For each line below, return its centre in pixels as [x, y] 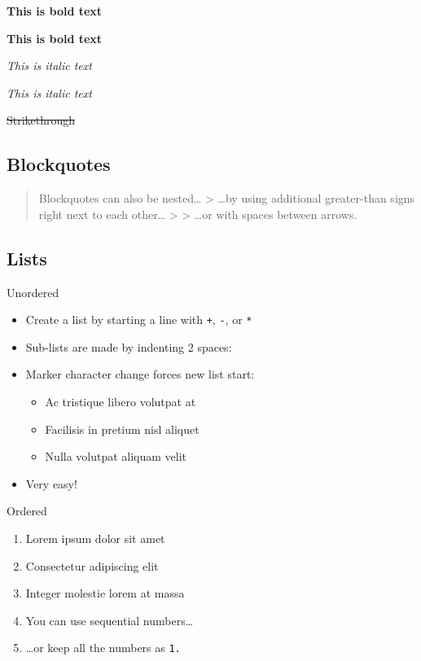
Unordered [33, 292]
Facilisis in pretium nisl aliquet [122, 429]
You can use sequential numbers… [110, 620]
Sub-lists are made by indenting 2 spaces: [129, 346]
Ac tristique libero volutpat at [121, 401]
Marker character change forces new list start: [140, 374]
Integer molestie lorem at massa [105, 593]
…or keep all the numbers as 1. [103, 648]
